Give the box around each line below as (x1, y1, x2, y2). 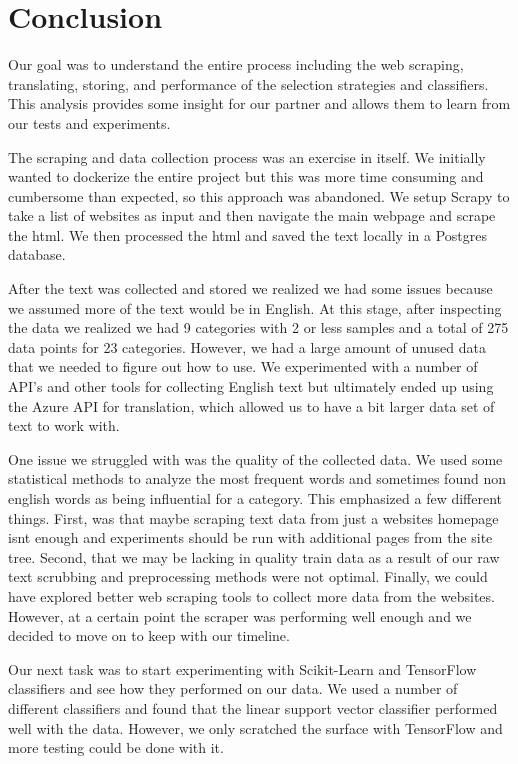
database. (8, 244, 66, 265)
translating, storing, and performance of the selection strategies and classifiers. (8, 73, 489, 94)
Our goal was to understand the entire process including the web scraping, (8, 54, 464, 75)
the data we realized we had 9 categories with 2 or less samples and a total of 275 (8, 317, 509, 338)
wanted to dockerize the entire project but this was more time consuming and (8, 166, 484, 187)
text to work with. (8, 415, 120, 436)
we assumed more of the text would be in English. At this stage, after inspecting (8, 297, 502, 318)
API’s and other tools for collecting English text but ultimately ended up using (8, 376, 494, 397)
